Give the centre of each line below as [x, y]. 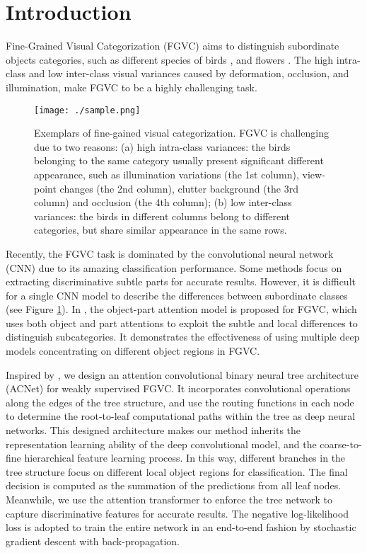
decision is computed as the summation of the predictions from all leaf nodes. [174, 485]
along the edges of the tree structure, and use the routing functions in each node [180, 402]
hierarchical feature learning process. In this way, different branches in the [185, 458]
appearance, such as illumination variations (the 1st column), [167, 174]
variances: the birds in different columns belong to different [162, 216]
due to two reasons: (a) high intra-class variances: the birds [162, 146]
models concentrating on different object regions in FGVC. [133, 351]
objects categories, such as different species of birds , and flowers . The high [170, 59]
